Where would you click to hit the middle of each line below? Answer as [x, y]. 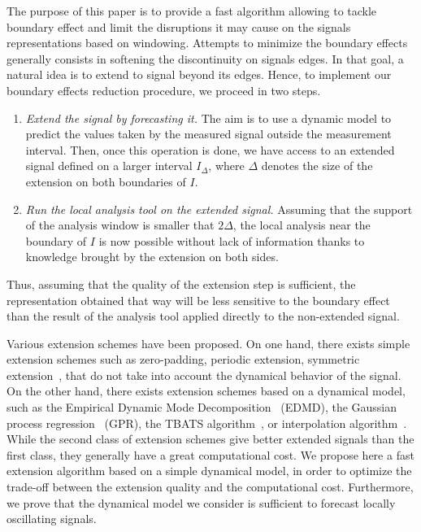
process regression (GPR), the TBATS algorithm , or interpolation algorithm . [207, 423]
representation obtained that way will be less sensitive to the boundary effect [198, 300]
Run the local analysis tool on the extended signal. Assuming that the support [219, 209]
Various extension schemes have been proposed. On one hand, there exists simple [208, 343]
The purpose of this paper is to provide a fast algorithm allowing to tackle [192, 11]
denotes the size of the [317, 166]
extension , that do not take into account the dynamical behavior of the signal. [204, 375]
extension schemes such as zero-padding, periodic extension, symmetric [183, 359]
